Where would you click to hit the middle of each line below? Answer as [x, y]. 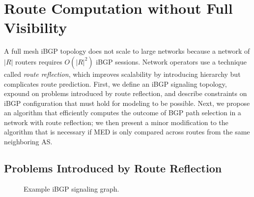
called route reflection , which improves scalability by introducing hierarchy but [122, 74]
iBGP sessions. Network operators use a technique [171, 61]
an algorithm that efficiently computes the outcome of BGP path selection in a [123, 113]
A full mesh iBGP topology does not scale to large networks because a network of [127, 51]
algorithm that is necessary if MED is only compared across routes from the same [127, 132]
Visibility [36, 27]
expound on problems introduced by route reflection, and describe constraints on [126, 93]
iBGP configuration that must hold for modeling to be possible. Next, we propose [127, 103]
